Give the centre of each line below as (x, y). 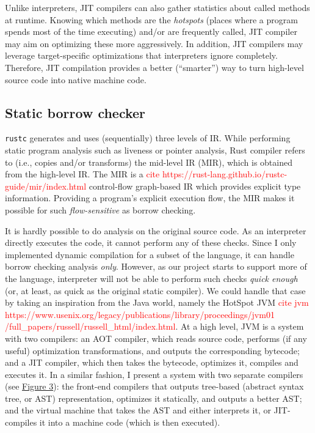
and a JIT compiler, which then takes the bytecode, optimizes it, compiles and (152, 362)
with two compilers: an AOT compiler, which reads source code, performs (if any (156, 338)
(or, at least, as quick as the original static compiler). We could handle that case (155, 290)
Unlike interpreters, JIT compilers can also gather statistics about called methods (157, 7)
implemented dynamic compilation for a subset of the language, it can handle (150, 254)
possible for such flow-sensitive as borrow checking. (100, 209)
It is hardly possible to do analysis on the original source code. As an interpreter (156, 230)
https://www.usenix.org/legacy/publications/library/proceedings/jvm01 (140, 314)
